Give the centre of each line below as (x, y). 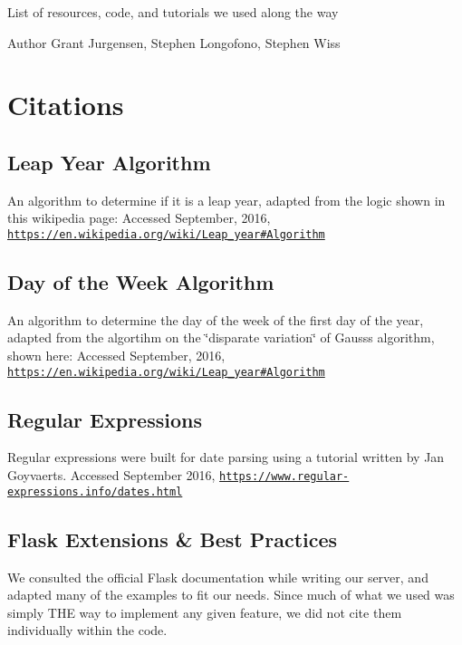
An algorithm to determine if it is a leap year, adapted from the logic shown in (226, 200)
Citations (66, 105)
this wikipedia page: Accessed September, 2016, (139, 218)
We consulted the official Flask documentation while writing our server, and (218, 577)
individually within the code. (87, 630)
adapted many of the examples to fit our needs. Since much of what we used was (231, 595)
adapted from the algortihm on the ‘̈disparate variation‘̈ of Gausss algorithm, (221, 337)
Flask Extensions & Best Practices (173, 539)
